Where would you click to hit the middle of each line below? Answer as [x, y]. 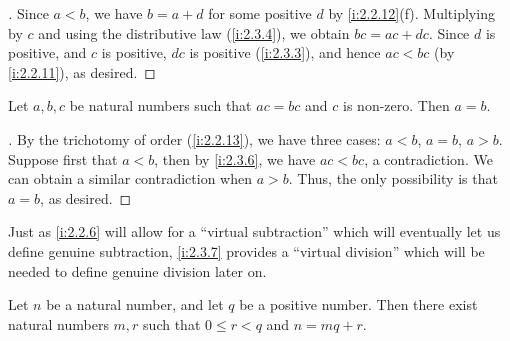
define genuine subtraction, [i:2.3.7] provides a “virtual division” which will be [246, 250]
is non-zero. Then [396, 105]
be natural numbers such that [160, 105]
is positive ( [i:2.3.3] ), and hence [285, 52]
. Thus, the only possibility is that [393, 178]
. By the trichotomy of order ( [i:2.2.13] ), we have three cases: [194, 138]
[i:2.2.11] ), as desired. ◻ [82, 71]
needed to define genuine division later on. [137, 270]
